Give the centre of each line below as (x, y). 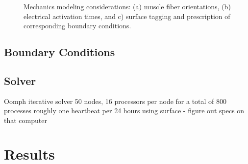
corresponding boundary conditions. (77, 26)
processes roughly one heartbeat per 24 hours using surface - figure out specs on (124, 111)
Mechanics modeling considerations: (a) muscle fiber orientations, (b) (127, 6)
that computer (25, 120)
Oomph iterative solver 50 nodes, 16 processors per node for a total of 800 (115, 101)
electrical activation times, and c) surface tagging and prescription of (127, 16)
